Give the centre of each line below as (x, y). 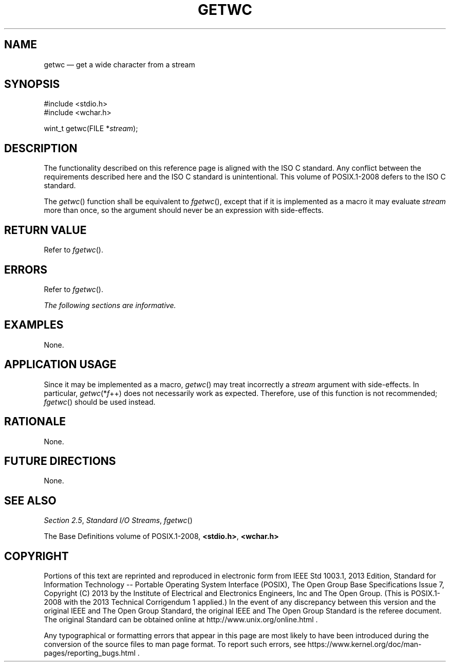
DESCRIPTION (41, 148)
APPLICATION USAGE (60, 365)
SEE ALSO (30, 500)
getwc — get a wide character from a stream (119, 64)
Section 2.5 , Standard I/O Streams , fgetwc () (118, 520)
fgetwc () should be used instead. (100, 402)
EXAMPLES (34, 325)
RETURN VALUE (45, 230)
